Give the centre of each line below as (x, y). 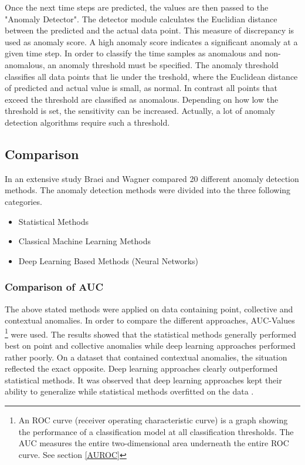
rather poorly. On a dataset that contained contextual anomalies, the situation (146, 357)
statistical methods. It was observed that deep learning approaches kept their (143, 380)
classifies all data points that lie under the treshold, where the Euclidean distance (151, 76)
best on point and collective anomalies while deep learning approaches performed (150, 345)
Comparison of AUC (54, 287)
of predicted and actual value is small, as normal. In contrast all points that (141, 88)
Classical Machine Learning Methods (85, 241)
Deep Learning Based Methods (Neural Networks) (108, 260)
